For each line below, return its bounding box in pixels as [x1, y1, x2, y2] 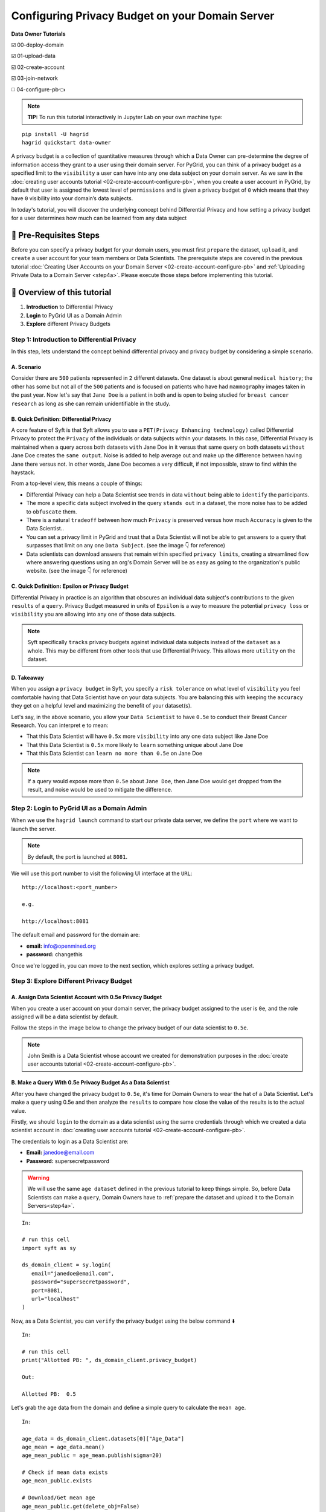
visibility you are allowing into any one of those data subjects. [11, 611, 176, 618]
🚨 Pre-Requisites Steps [11, 230, 100, 240]
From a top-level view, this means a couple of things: [11, 480, 143, 487]
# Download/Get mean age [22, 1494, 95, 1501]
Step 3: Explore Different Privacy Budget [11, 977, 132, 985]
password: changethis [26, 951, 83, 958]
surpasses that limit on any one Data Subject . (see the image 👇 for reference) [26, 542, 226, 549]
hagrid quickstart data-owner [22, 139, 112, 146]
